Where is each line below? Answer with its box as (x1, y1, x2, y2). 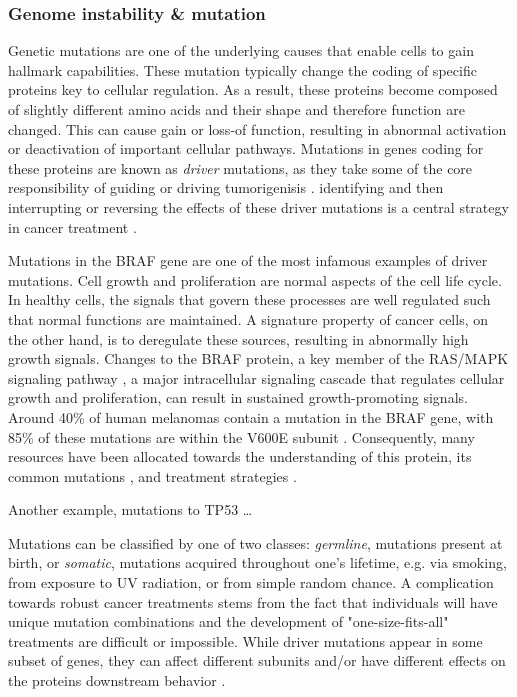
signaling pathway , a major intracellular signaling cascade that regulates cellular (8, 367, 505, 388)
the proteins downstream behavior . (8, 670, 226, 691)
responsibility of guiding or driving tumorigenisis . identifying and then (8, 177, 444, 198)
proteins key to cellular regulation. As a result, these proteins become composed (8, 79, 498, 100)
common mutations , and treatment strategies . (8, 465, 297, 486)
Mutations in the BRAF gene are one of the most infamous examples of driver (8, 250, 488, 271)
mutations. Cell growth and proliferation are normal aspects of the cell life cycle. (8, 269, 502, 290)
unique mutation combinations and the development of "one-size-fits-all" (8, 611, 449, 632)
